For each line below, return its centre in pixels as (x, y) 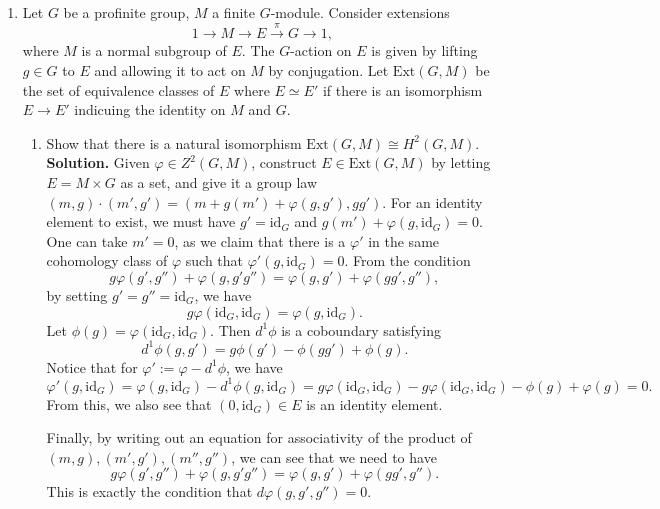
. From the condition (407, 260)
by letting (461, 162)
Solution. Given (98, 162)
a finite (233, 12)
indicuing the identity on (150, 109)
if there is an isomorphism (402, 89)
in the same (404, 240)
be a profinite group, (126, 12)
